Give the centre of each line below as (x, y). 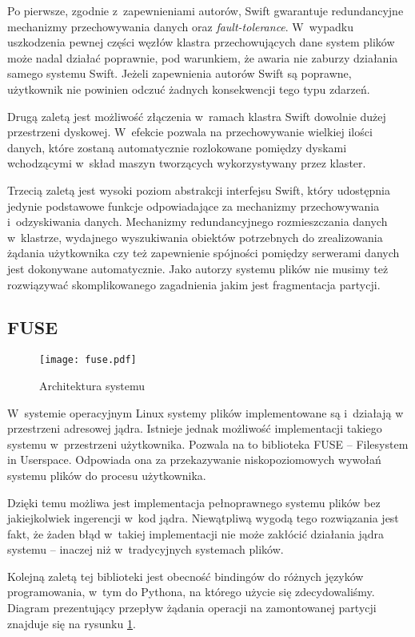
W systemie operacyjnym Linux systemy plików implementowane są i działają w (206, 412)
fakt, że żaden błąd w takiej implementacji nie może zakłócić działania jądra (196, 533)
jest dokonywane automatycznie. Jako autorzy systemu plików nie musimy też (198, 268)
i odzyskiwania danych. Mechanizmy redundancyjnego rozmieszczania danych (198, 222)
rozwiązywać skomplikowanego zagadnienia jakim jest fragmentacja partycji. (194, 284)
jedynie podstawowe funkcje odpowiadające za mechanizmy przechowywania (194, 206)
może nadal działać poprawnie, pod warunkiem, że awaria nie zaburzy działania (203, 57)
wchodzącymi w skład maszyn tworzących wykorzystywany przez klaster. (187, 163)
